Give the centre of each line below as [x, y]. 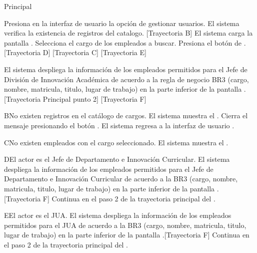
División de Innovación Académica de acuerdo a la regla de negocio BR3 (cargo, [126, 79]
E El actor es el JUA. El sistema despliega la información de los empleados [118, 215]
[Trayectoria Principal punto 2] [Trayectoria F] [75, 98]
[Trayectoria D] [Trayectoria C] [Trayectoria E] [75, 52]
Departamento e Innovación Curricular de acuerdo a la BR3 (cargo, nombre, [121, 179]
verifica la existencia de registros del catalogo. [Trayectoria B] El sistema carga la [128, 33]
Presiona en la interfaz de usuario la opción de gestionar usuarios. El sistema [122, 23]
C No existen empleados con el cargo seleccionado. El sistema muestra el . [116, 142]
